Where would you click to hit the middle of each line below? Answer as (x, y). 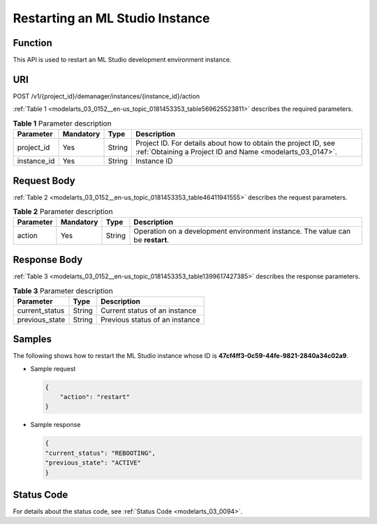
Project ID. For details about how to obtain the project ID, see (235, 143)
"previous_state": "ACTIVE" (93, 463)
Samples (32, 339)
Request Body (44, 180)
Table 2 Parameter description (63, 211)
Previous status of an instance (150, 320)
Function (32, 43)
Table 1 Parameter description (62, 123)
